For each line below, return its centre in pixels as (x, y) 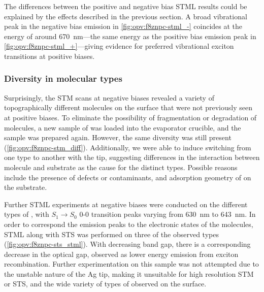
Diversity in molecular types (63, 78)
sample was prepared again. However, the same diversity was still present (118, 137)
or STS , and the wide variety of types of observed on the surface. (105, 284)
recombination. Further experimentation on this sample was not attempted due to (131, 264)
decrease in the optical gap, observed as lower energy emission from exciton (121, 254)
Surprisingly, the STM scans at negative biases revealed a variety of (109, 97)
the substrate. (26, 187)
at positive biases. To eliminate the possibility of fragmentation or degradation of (130, 117)
